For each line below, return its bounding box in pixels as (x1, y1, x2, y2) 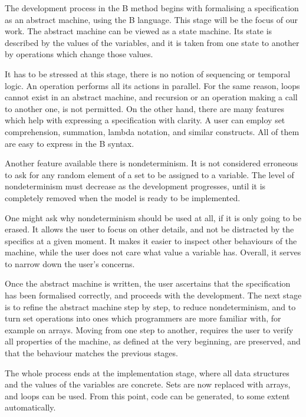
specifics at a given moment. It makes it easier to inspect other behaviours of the (5, 234, 297, 247)
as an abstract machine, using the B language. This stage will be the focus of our (5, 13, 298, 25)
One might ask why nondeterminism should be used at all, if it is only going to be (5, 211, 301, 224)
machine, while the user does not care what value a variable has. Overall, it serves (5, 246, 301, 258)
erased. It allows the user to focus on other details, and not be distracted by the (5, 223, 294, 235)
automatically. (5, 401, 56, 413)
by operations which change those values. (5, 48, 153, 60)
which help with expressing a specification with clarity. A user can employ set (5, 114, 285, 126)
